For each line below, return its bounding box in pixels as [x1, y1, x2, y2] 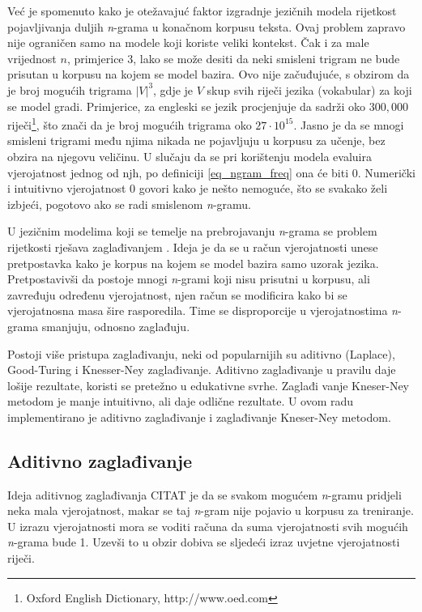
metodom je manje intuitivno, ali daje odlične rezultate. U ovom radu [7, 393, 354, 410]
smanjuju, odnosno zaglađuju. [41, 317, 190, 334]
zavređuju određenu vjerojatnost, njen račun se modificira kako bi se [7, 286, 347, 303]
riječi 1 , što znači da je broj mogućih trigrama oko [7, 114, 252, 133]
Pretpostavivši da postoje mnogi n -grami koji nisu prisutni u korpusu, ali [7, 270, 370, 287]
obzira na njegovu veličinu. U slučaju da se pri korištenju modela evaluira [7, 148, 372, 164]
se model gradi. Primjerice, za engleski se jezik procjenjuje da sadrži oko [7, 97, 366, 114]
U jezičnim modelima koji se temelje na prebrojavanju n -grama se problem [7, 223, 377, 240]
